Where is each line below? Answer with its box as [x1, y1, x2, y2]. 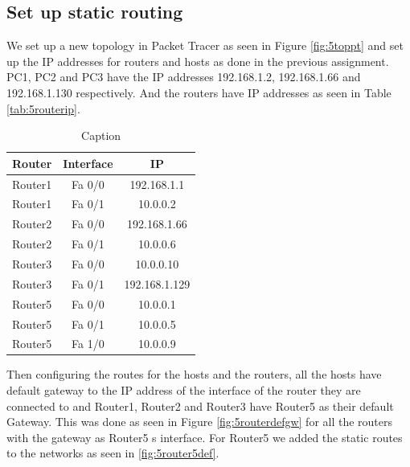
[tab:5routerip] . [6, 100, 80, 117]
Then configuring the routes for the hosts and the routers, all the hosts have [6, 366, 382, 383]
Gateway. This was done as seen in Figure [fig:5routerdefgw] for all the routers [6, 413, 393, 430]
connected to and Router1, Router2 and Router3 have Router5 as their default [6, 397, 394, 414]
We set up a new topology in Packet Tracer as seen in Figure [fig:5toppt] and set [6, 37, 404, 54]
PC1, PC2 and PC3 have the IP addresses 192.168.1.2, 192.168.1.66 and [6, 68, 361, 85]
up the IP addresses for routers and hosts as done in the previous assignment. [6, 52, 389, 69]
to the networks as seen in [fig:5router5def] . [6, 444, 219, 461]
